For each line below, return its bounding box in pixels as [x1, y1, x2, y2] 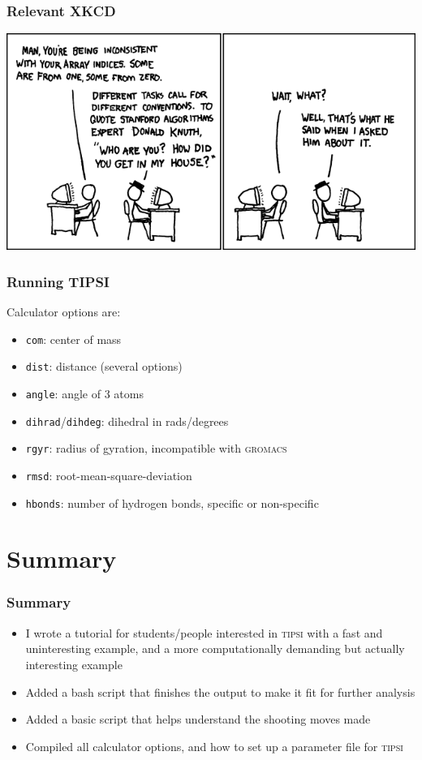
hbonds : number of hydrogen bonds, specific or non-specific [25, 494, 319, 511]
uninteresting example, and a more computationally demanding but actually [25, 640, 405, 657]
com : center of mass [25, 330, 122, 347]
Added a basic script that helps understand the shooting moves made [25, 711, 371, 728]
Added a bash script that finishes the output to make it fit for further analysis [25, 683, 416, 700]
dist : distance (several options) [25, 358, 183, 375]
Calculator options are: [6, 303, 121, 320]
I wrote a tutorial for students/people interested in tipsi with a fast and [25, 624, 383, 641]
